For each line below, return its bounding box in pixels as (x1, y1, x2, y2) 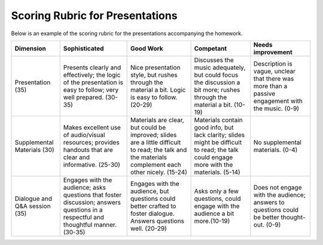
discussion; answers (63, 198, 121, 206)
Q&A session (14, 201, 51, 210)
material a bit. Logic (130, 85, 186, 94)
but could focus (194, 70, 239, 79)
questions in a (63, 206, 103, 214)
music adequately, (194, 63, 246, 72)
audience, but (130, 187, 169, 195)
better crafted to (130, 201, 176, 210)
